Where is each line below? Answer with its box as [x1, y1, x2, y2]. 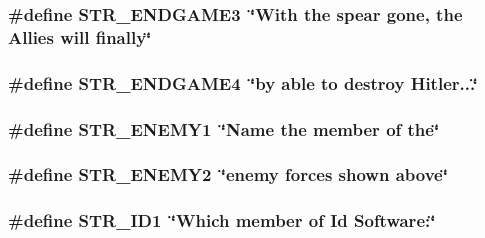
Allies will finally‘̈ [8, 24, 152, 49]
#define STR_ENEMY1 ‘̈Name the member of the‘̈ [8, 116, 440, 141]
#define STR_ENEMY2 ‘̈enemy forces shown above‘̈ [8, 162, 448, 187]
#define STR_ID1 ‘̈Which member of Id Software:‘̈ [8, 208, 436, 233]
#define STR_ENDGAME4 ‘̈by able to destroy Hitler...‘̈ [8, 70, 478, 95]
